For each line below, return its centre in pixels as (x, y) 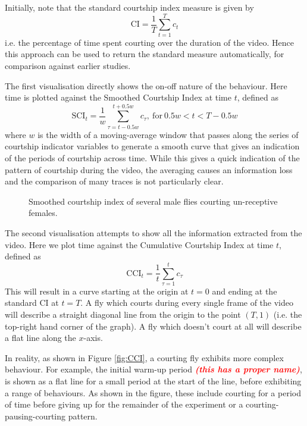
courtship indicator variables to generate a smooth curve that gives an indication (152, 146)
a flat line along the (40, 338)
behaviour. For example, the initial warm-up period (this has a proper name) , (153, 369)
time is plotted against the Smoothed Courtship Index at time (118, 97)
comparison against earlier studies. (68, 65)
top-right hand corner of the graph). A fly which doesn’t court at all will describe (153, 326)
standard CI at (32, 303)
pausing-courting (35, 416)
